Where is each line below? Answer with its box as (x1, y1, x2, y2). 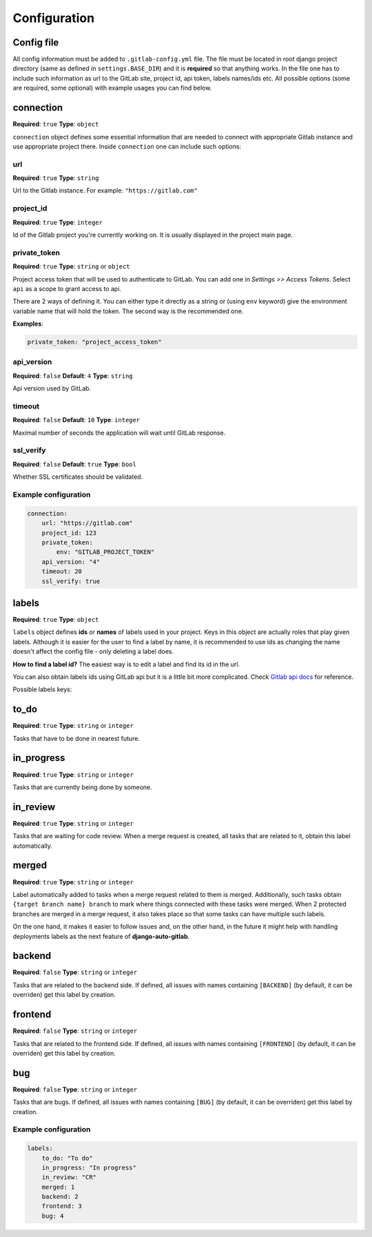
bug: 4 (41, 1211, 64, 1220)
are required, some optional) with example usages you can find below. (12, 83, 212, 92)
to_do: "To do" (41, 1154, 93, 1162)
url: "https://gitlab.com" (41, 519, 134, 527)
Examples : (12, 319, 44, 328)
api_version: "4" (41, 557, 101, 566)
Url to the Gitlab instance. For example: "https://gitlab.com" (12, 186, 198, 195)
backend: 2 (41, 1193, 79, 1200)
